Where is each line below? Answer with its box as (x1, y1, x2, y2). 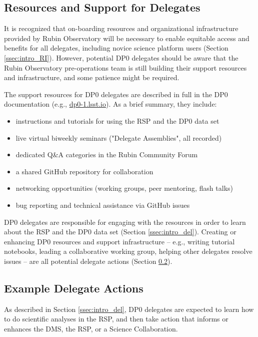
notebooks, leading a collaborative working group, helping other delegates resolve (4, 246, 252, 256)
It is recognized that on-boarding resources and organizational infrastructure (4, 23, 238, 34)
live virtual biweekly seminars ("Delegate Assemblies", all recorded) (15, 132, 222, 143)
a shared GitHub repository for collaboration (15, 166, 153, 176)
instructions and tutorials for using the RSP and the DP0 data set (15, 115, 219, 126)
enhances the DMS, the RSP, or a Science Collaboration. (4, 323, 178, 333)
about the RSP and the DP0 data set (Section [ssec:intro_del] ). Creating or (4, 226, 236, 237)
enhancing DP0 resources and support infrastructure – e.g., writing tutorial (4, 236, 235, 246)
